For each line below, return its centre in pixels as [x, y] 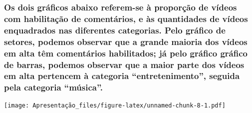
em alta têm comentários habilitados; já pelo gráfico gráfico [126, 53]
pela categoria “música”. [53, 87]
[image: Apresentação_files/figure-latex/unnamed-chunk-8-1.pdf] [115, 105]
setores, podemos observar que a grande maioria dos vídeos [126, 41]
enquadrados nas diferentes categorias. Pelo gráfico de [115, 30]
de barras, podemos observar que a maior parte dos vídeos [124, 64]
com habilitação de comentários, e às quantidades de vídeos [126, 18]
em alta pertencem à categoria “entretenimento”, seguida [122, 76]
